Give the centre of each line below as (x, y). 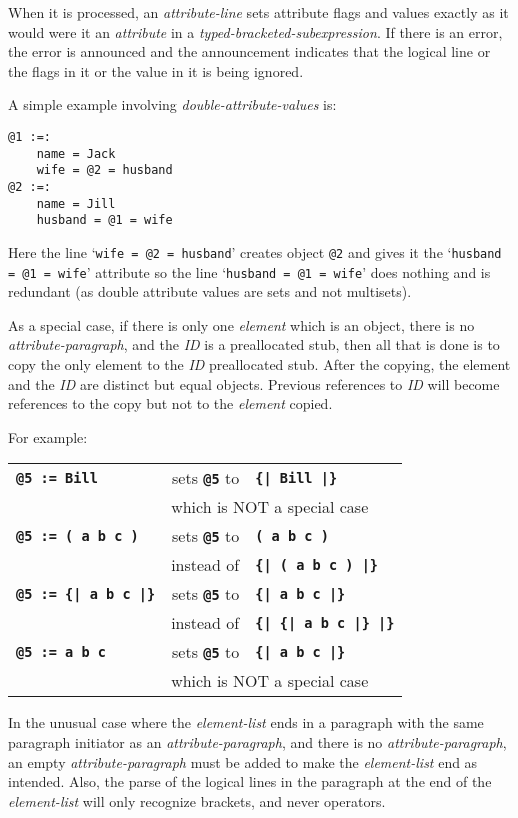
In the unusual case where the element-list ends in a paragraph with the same (246, 722)
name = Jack (76, 153)
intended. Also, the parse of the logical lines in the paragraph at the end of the (250, 781)
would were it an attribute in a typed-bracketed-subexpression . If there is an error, (255, 31)
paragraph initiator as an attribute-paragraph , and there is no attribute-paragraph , (257, 741)
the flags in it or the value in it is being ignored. (156, 70)
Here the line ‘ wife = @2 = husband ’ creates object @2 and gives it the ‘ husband (255, 251)
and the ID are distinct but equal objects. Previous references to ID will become (254, 383)
